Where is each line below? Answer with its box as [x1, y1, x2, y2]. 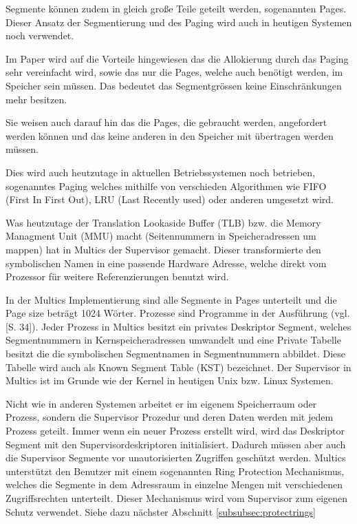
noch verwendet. [6, 28, 74, 43]
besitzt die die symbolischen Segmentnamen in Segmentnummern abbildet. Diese [6, 346, 346, 361]
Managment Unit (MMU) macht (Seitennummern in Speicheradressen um [6, 229, 316, 243]
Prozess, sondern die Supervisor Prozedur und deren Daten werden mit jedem [6, 410, 334, 424]
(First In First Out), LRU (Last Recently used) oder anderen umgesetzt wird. [6, 192, 334, 207]
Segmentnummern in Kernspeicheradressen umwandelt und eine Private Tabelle [6, 333, 341, 347]
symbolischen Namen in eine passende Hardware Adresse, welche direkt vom [6, 255, 327, 270]
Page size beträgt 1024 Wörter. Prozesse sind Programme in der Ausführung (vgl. [6, 306, 350, 320]
